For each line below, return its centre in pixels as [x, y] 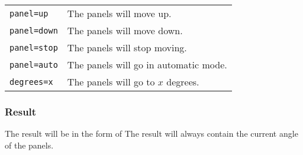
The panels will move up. [119, 13]
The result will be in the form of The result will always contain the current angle [151, 133]
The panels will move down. [125, 30]
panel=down [34, 30]
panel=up [29, 13]
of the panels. [29, 145]
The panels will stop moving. [127, 47]
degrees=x [31, 82]
